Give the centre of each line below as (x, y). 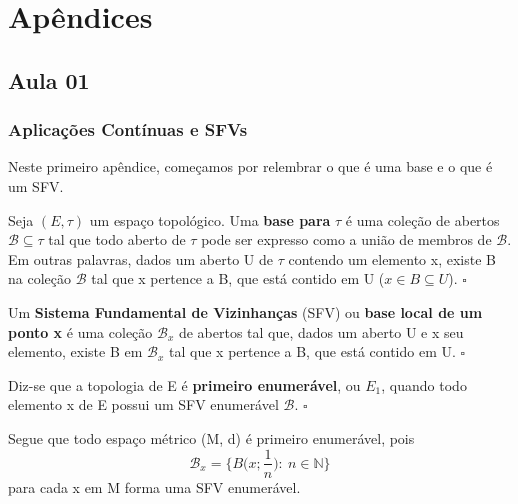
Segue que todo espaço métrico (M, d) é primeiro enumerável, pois (211, 437)
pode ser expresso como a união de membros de (346, 239)
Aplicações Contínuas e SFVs (128, 129)
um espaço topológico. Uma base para (210, 219)
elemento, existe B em (75, 351)
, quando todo (424, 384)
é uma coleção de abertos (422, 219)
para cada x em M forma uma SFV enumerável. (154, 486)
